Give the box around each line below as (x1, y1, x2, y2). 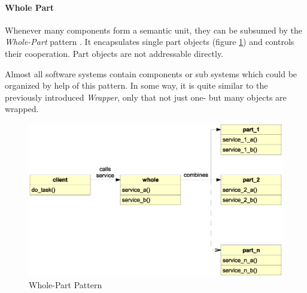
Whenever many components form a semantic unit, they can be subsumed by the (5, 23, 302, 36)
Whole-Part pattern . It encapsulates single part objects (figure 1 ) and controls (5, 35, 294, 48)
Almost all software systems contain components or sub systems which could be (5, 67, 297, 80)
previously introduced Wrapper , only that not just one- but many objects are (5, 90, 287, 103)
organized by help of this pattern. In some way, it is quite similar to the (5, 79, 268, 92)
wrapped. (5, 102, 39, 115)
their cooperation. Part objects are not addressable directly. (5, 47, 224, 59)
